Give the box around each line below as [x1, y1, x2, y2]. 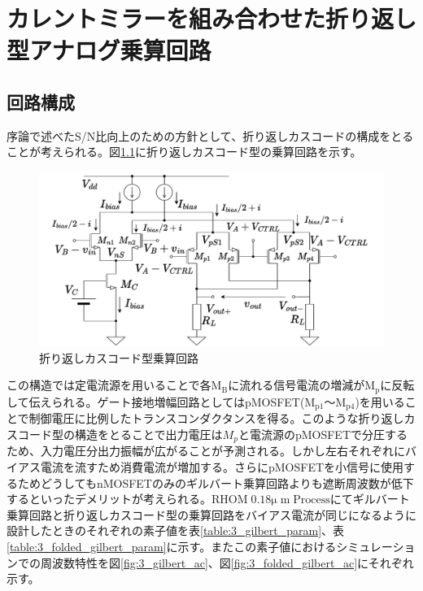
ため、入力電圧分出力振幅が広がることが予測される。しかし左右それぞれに [7, 442, 405, 459]
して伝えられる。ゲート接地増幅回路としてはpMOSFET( [7, 393, 305, 410]
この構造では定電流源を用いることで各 [7, 376, 211, 393]
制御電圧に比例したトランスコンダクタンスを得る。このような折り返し [28, 410, 404, 427]
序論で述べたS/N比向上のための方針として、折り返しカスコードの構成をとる [7, 127, 414, 144]
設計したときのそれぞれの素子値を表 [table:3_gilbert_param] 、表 [7, 522, 345, 539]
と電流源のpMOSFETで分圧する [238, 425, 408, 442]
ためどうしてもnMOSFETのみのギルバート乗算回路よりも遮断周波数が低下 [17, 474, 414, 491]
